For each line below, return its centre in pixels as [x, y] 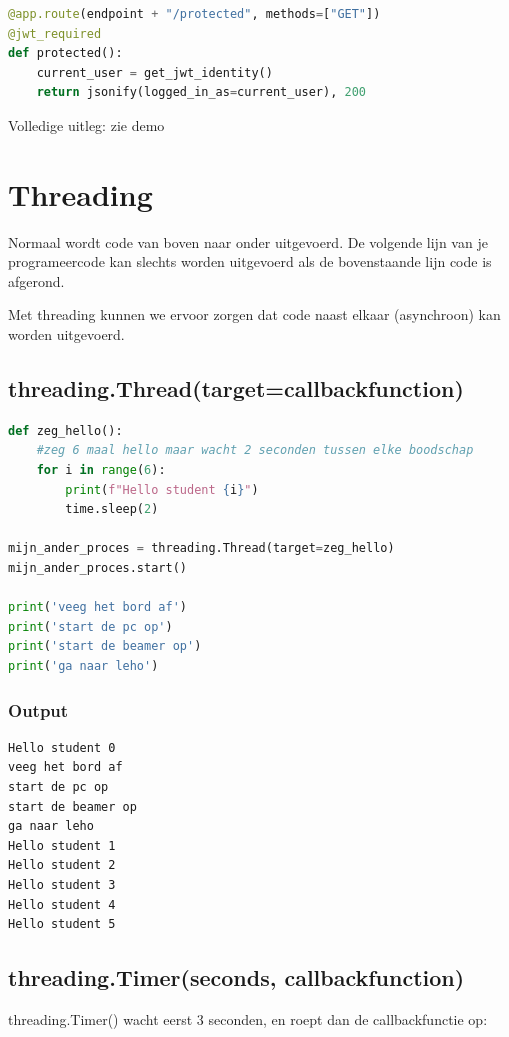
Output [38, 709]
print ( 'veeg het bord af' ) [97, 607]
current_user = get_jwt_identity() [154, 72]
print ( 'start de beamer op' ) [105, 646]
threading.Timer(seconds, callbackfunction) [236, 977]
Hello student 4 [62, 904]
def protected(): [65, 53]
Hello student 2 [62, 865]
